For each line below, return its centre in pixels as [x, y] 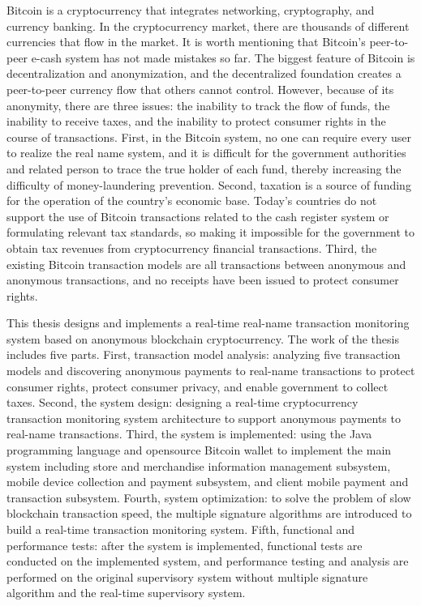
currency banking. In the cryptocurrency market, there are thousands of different [208, 26]
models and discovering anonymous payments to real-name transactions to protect [211, 371]
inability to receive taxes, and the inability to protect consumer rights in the [196, 121]
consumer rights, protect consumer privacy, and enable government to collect [198, 386]
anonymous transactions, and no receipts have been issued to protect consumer [203, 280]
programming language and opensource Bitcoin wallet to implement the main [199, 450]
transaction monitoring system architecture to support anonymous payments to [204, 418]
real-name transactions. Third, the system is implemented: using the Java [189, 434]
